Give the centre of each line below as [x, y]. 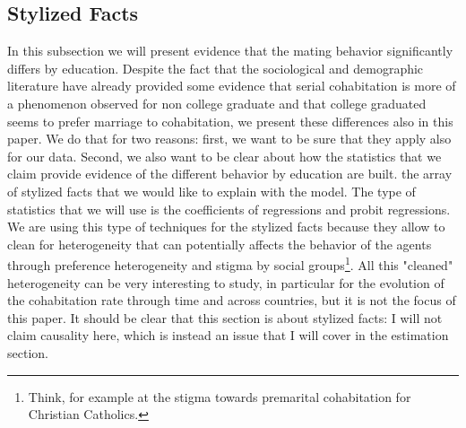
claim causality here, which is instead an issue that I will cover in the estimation [228, 335]
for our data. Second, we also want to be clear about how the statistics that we [224, 156]
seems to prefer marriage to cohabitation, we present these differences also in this [230, 121]
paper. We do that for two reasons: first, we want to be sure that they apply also [229, 139]
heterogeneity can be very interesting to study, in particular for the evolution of [226, 282]
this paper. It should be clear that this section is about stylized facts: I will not [225, 317]
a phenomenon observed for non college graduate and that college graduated [217, 103]
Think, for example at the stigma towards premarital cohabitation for [220, 396]
